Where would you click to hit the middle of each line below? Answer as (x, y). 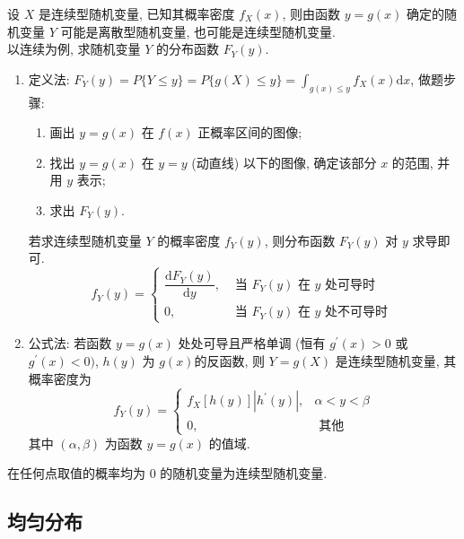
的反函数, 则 (229, 361)
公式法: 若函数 (70, 343)
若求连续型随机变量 (85, 240)
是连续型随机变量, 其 (396, 361)
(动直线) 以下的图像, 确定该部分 (284, 162)
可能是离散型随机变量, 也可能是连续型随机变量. (198, 31)
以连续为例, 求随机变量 (74, 49)
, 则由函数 (311, 13)
